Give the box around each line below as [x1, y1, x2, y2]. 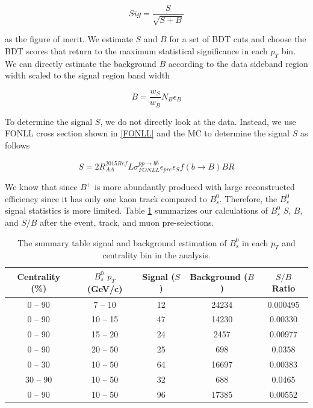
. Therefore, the [219, 192, 277, 205]
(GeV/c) [87, 282, 123, 295]
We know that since [5, 180, 78, 193]
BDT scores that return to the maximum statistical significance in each [5, 45, 268, 57]
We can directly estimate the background [5, 57, 156, 69]
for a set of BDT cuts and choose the [169, 33, 306, 45]
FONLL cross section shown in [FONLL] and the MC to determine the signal [5, 127, 290, 139]
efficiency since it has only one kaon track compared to [5, 192, 207, 205]
